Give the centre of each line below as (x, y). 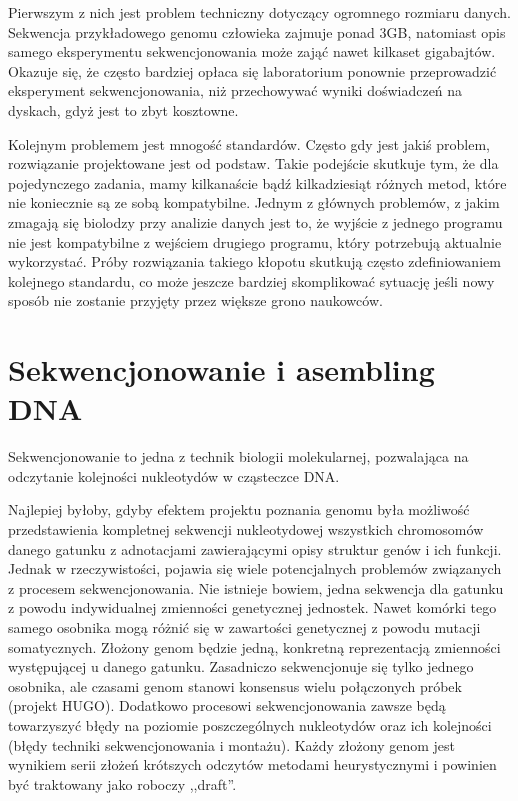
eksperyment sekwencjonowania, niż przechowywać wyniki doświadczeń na (235, 90)
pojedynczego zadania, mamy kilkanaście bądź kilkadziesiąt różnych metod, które (257, 182)
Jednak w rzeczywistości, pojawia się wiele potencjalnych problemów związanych (255, 568)
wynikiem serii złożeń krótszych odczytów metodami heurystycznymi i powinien (252, 764)
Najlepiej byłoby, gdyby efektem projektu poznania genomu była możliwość (239, 509)
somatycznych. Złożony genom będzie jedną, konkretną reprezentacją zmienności (254, 646)
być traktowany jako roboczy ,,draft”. (122, 783)
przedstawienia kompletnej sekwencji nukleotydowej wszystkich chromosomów (246, 529)
